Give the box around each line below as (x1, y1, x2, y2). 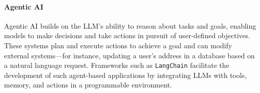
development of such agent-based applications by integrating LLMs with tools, (4, 69, 247, 80)
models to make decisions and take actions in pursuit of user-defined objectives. (4, 30, 250, 41)
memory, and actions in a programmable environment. (4, 79, 172, 90)
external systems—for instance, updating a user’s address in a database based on (4, 50, 255, 60)
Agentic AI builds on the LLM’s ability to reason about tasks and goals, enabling (4, 20, 256, 31)
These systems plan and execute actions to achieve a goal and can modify (4, 40, 232, 50)
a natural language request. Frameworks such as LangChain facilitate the (4, 60, 230, 70)
